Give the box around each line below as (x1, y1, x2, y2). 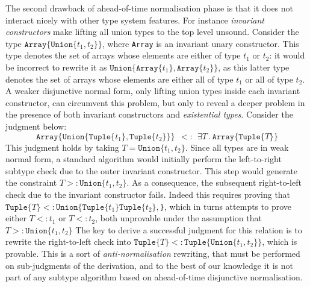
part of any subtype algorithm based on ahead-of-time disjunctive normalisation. (5, 271, 303, 283)
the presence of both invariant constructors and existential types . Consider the (5, 108, 293, 121)
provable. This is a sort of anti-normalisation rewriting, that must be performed (5, 247, 300, 259)
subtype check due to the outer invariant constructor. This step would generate (5, 164, 298, 177)
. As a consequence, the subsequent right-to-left (126, 176, 302, 189)
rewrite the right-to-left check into (5, 235, 131, 248)
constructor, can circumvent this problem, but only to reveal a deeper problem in (5, 96, 305, 109)
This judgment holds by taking (5, 140, 119, 153)
